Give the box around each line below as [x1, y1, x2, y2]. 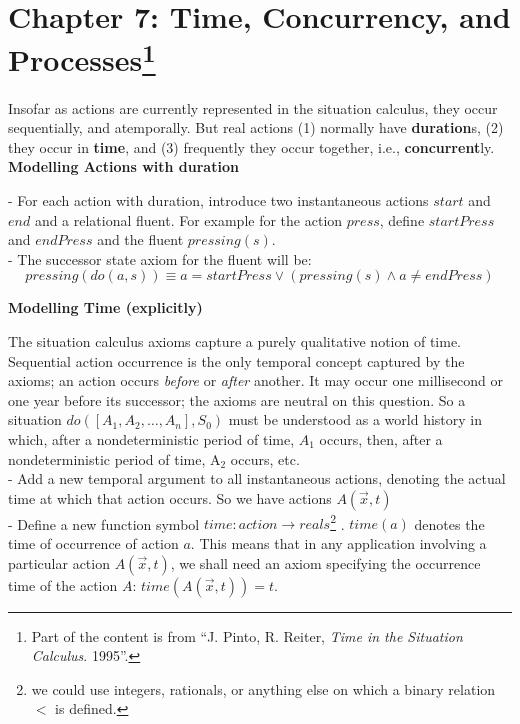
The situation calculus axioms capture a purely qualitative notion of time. [8, 330, 461, 351]
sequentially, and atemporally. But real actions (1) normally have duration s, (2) [8, 117, 504, 138]
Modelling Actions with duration [8, 156, 239, 177]
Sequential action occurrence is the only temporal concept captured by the [8, 350, 465, 371]
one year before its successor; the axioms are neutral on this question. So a [8, 389, 466, 410]
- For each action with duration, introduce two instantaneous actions [8, 190, 429, 211]
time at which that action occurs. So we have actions [8, 487, 332, 508]
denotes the [414, 513, 485, 534]
